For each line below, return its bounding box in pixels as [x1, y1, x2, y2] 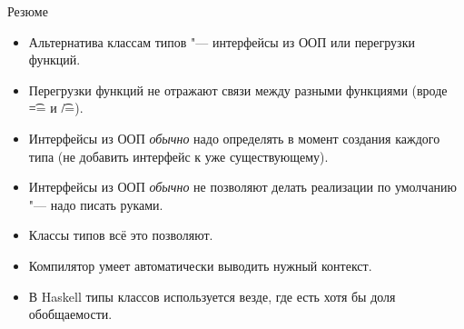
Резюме [7, 2, 48, 20]
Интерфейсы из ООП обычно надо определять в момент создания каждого [28, 128, 440, 147]
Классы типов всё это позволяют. [28, 225, 213, 244]
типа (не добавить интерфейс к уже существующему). [28, 146, 329, 165]
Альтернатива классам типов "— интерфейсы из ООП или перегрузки [28, 32, 415, 51]
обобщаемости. [28, 304, 113, 324]
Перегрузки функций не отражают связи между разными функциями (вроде [28, 80, 448, 99]
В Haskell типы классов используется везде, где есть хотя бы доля [28, 286, 396, 305]
